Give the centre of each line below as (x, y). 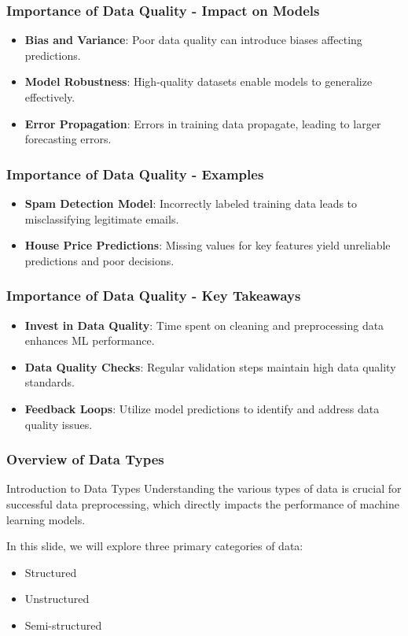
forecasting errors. (68, 139)
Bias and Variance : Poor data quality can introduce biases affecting (193, 40)
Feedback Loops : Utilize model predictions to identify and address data (202, 408)
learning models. (46, 519)
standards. (50, 382)
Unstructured (57, 599)
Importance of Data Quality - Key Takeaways (154, 296)
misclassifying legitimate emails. (102, 218)
